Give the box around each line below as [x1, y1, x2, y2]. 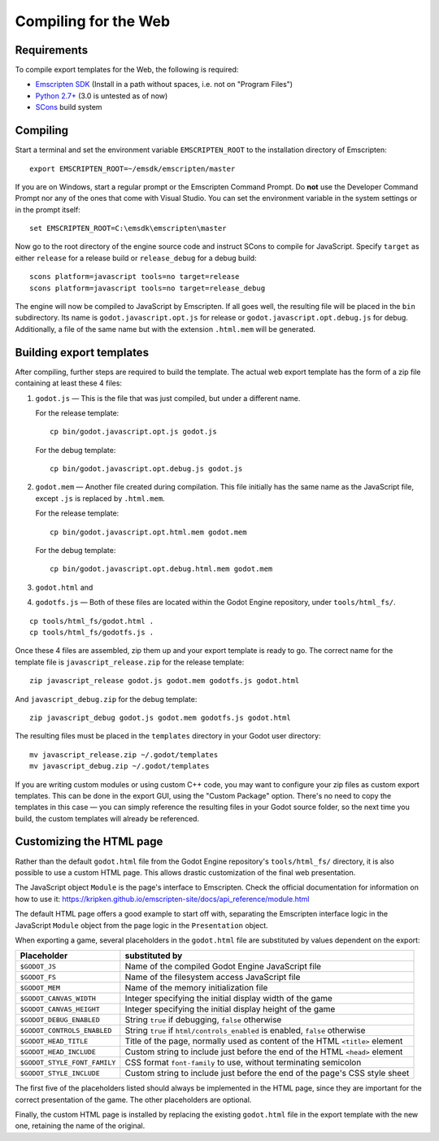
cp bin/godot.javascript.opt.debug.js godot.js [50, 464, 243, 473]
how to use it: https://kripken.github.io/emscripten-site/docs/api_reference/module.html [15, 894, 310, 904]
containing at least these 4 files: [15, 378, 122, 388]
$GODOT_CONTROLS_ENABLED [20, 1026, 112, 1034]
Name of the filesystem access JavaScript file [124, 972, 301, 983]
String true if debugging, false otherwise [124, 1014, 282, 1026]
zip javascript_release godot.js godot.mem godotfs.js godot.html [29, 676, 300, 686]
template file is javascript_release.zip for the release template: [15, 657, 245, 667]
